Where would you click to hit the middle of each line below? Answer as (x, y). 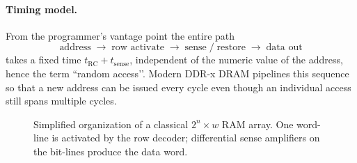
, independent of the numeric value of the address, (236, 60)
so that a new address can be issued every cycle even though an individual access (178, 87)
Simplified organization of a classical (111, 124)
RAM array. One (257, 124)
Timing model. (42, 9)
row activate (138, 48)
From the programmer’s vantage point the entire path (120, 35)
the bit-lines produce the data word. (111, 151)
